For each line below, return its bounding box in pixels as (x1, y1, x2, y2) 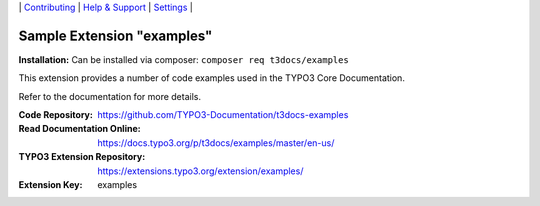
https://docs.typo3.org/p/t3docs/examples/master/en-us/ (97, 136, 335, 149)
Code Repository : (18, 109, 94, 121)
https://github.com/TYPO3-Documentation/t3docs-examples (97, 109, 349, 121)
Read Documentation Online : (18, 123, 141, 135)
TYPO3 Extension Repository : (18, 151, 146, 163)
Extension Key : (18, 179, 83, 191)
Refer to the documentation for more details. (18, 90, 202, 102)
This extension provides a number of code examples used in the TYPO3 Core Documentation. (18, 72, 405, 84)
